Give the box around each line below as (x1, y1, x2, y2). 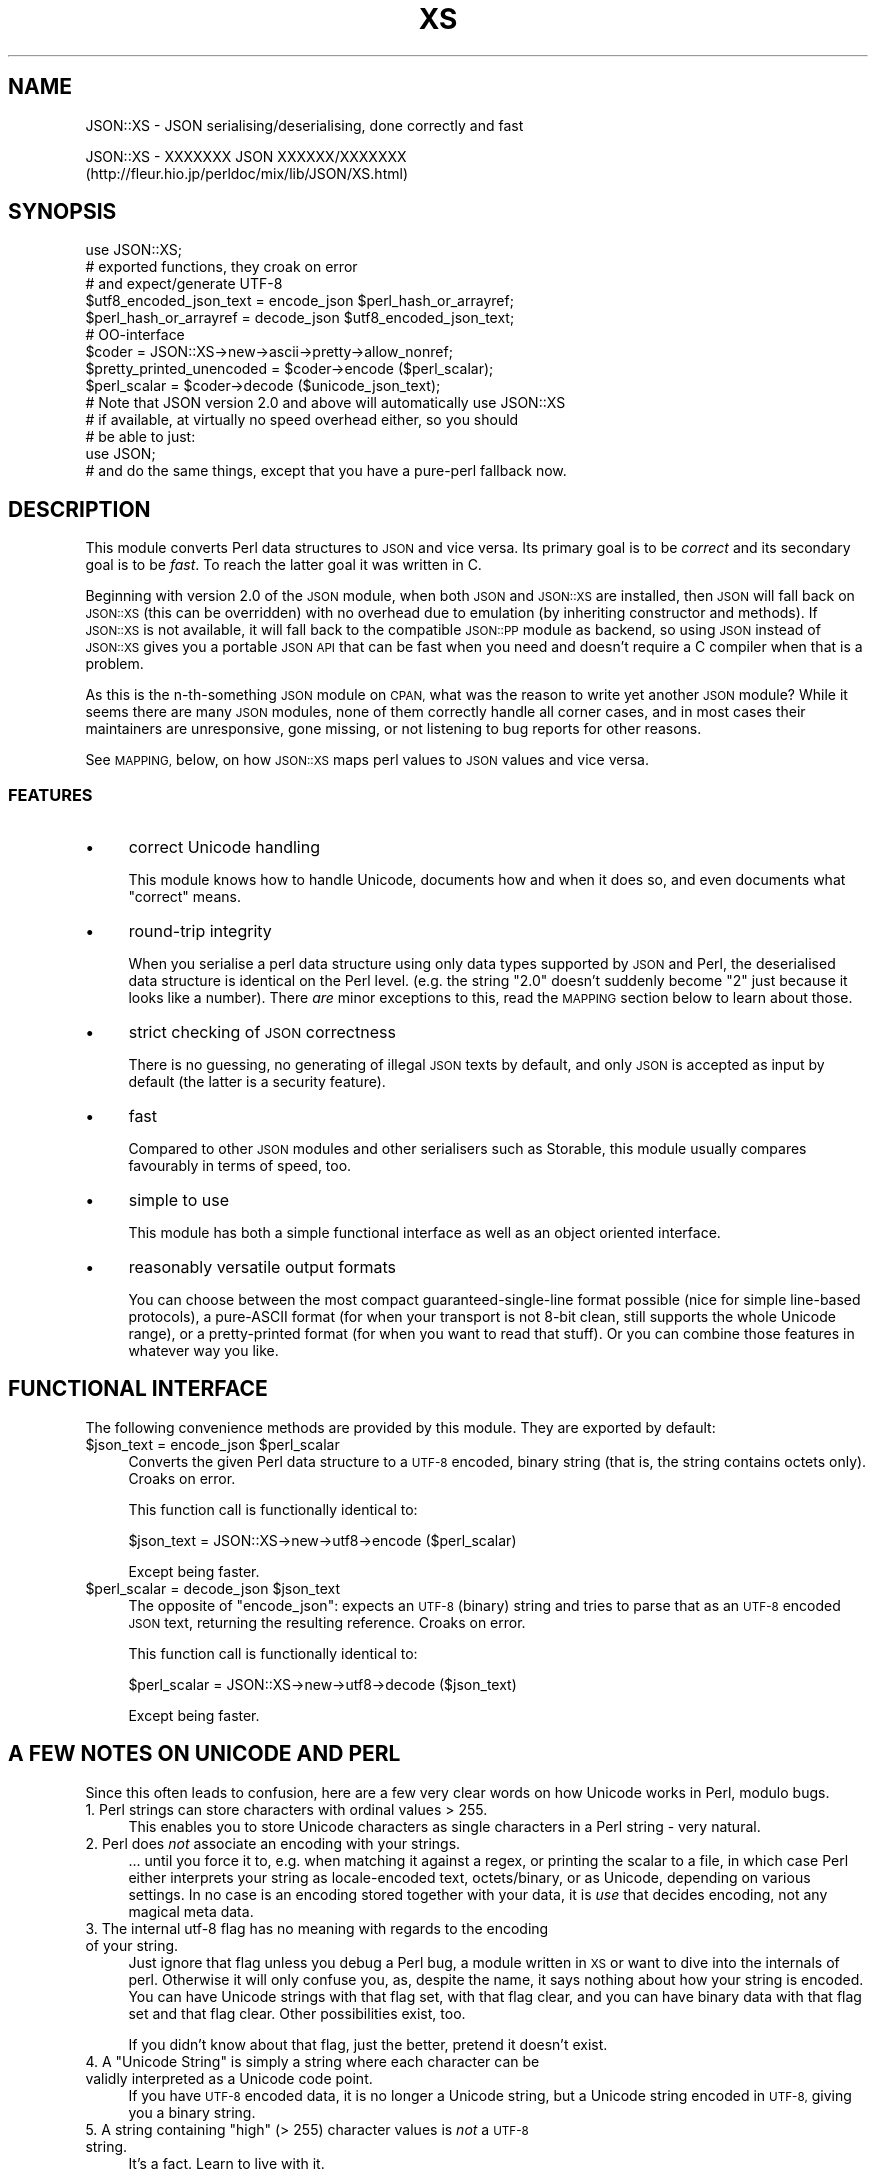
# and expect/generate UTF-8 (85, 275, 283, 293)
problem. (85, 655, 144, 673)
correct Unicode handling (128, 837, 320, 858)
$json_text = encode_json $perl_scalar (85, 1435, 340, 1453)
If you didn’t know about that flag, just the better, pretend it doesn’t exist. (128, 2035, 608, 2053)
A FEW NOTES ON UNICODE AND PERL (8, 1741, 401, 1767)
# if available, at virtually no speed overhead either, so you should (85, 411, 519, 429)
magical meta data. (128, 1902, 254, 1920)
